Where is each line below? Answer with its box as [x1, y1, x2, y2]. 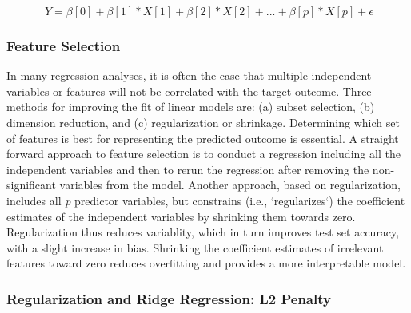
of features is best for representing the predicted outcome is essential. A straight [6, 129, 399, 146]
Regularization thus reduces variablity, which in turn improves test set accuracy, [6, 224, 400, 240]
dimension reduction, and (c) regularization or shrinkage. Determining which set [6, 114, 400, 130]
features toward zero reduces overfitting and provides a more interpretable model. [6, 255, 406, 271]
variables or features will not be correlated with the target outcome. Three [6, 82, 372, 99]
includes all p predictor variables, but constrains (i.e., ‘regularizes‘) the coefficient [6, 192, 405, 208]
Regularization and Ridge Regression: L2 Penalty [6, 288, 331, 308]
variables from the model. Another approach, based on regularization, [59, 176, 401, 193]
